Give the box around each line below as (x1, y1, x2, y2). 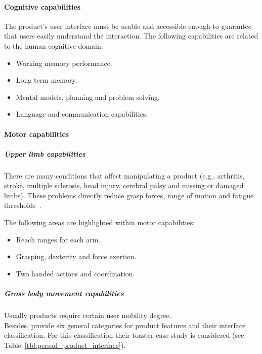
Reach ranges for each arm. (16, 234, 101, 244)
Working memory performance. (16, 57, 112, 68)
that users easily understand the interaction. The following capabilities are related (4, 30, 258, 41)
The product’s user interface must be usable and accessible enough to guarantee (4, 20, 252, 31)
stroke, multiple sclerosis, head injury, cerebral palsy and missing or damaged (4, 180, 244, 191)
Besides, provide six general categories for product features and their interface (4, 320, 246, 330)
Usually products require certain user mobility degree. (4, 310, 171, 321)
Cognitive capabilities (4, 1, 81, 12)
